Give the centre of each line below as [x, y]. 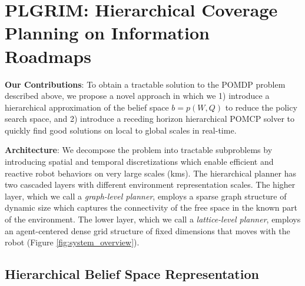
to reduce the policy [261, 107]
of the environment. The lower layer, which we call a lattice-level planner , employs [153, 219]
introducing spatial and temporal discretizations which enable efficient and [139, 162]
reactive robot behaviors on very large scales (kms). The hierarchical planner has [150, 173]
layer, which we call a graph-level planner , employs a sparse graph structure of [146, 196]
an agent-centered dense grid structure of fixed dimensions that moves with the [147, 230]
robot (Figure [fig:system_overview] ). [72, 242]
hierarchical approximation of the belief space [87, 107]
